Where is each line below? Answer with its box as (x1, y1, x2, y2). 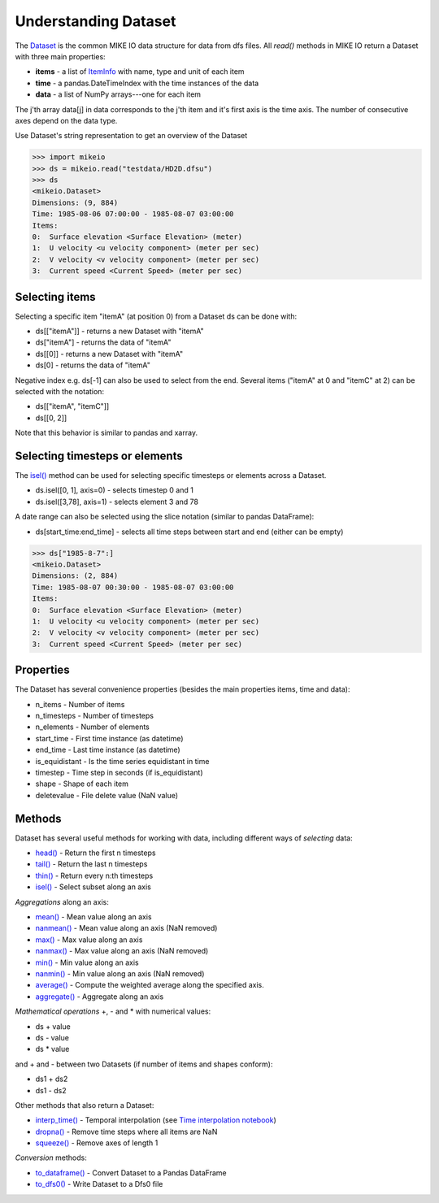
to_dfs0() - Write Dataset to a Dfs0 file (35, 1179, 163, 1189)
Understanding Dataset (15, 12, 176, 30)
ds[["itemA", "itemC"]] (35, 402, 110, 411)
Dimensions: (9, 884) (32, 198, 119, 207)
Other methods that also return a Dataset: (15, 1100, 154, 1110)
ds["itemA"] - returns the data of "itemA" (35, 337, 172, 347)
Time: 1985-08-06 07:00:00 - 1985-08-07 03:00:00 (32, 210, 234, 219)
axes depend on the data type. (15, 115, 118, 125)
